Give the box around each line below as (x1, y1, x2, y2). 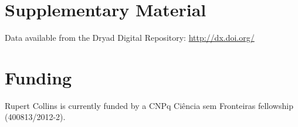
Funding (5, 65, 72, 89)
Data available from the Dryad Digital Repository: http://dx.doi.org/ (5, 31, 255, 44)
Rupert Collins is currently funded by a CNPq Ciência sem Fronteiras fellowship (5, 99, 293, 111)
